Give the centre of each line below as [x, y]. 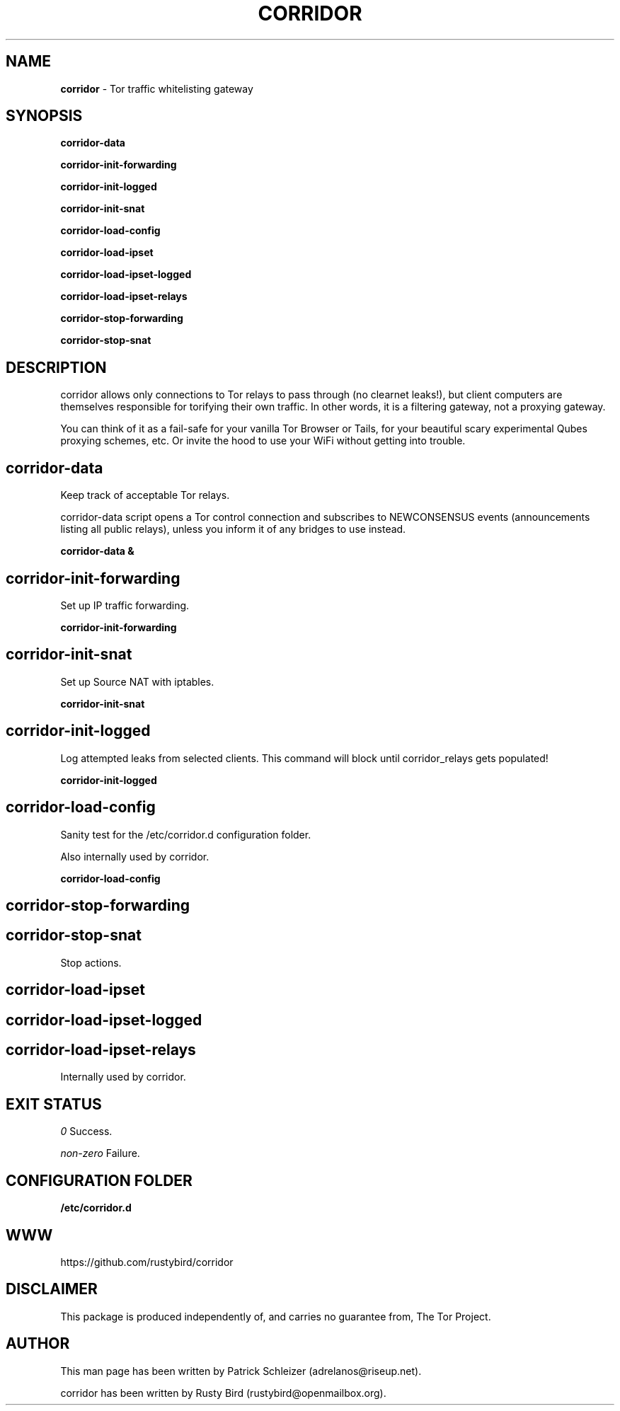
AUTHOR [38, 1344]
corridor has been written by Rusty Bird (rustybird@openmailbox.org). [223, 1393]
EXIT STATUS [54, 1104]
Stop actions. [91, 962]
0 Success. [86, 1131]
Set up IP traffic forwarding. [125, 605]
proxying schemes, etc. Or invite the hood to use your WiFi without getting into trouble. [263, 441]
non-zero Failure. [100, 1153]
